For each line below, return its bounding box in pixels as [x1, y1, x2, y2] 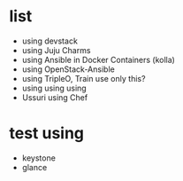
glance [21, 161, 48, 172]
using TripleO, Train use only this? [21, 73, 146, 83]
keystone [21, 153, 56, 163]
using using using [21, 83, 87, 93]
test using [9, 123, 85, 144]
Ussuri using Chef [21, 91, 88, 103]
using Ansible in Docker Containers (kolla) [21, 54, 175, 65]
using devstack [21, 35, 78, 46]
